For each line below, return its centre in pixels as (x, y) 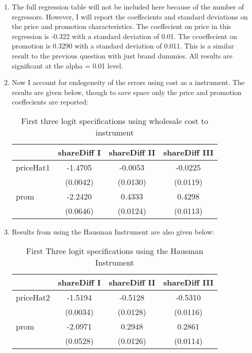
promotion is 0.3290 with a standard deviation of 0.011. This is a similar (123, 46)
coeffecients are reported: (50, 102)
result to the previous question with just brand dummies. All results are (122, 55)
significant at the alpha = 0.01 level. (67, 65)
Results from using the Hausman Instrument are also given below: (113, 231)
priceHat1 (33, 167)
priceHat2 (33, 297)
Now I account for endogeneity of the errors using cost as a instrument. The (128, 82)
